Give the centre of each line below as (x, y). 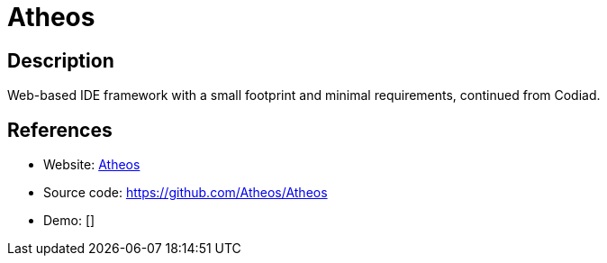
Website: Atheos (92, 165)
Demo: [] (69, 221)
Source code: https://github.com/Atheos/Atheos (186, 193)
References (60, 130)
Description (61, 60)
